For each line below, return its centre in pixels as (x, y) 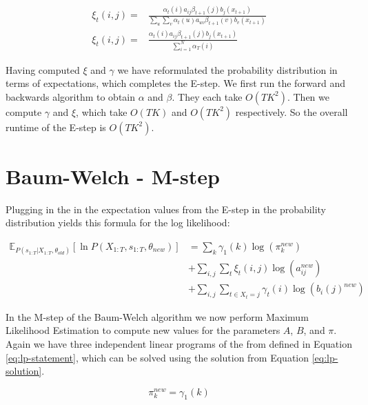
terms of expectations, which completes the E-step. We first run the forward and (176, 83)
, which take (102, 111)
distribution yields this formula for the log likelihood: (118, 223)
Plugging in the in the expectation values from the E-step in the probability (166, 209)
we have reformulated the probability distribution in (227, 69)
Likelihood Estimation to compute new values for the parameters (143, 330)
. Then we (308, 96)
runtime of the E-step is (56, 127)
